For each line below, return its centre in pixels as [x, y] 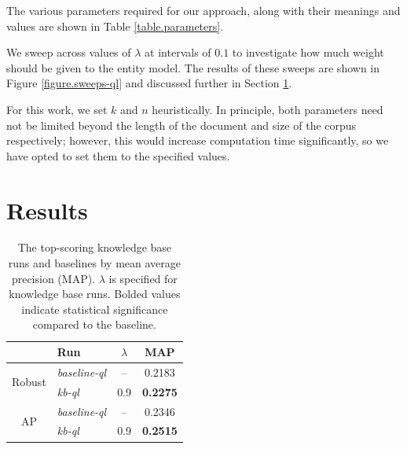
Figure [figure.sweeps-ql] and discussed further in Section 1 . [149, 83]
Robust [29, 382]
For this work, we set [57, 109]
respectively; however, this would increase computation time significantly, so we [198, 140]
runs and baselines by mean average [94, 263]
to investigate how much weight [308, 52]
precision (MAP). [53, 278]
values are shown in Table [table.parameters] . [115, 26]
